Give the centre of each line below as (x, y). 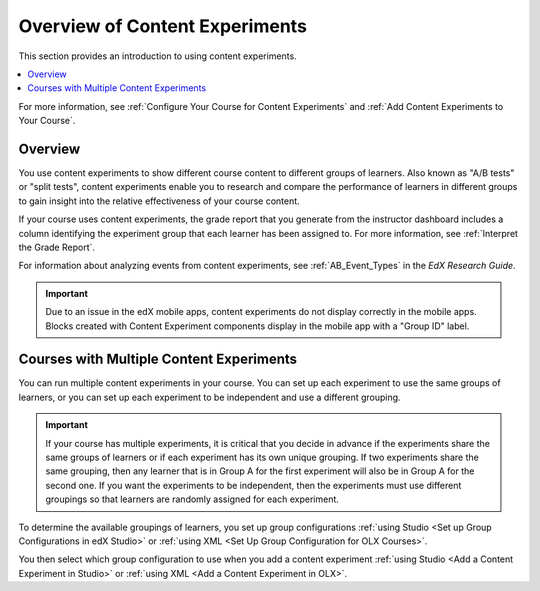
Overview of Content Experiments (162, 26)
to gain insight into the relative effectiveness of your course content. (159, 201)
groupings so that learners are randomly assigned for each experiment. (192, 499)
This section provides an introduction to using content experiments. (157, 56)
